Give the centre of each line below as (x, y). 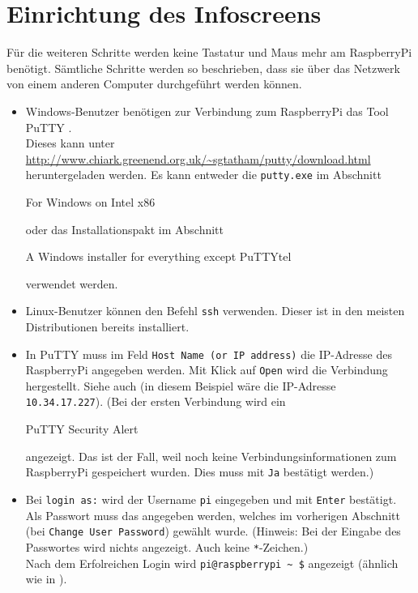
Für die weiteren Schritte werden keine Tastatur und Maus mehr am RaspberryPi (209, 52)
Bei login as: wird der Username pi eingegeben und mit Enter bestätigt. (211, 499)
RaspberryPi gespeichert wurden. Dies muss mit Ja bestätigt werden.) (200, 472)
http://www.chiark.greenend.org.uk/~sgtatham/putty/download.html (198, 158)
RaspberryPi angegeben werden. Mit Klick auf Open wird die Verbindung (207, 370)
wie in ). (46, 579)
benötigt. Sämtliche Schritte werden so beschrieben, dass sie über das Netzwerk (203, 68)
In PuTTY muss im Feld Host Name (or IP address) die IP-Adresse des (209, 354)
